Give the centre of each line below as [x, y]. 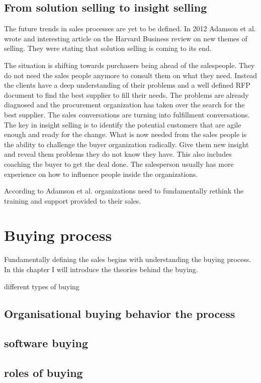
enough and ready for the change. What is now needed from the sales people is [125, 134]
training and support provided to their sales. [73, 200]
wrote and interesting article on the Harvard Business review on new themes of [126, 38]
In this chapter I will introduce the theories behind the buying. [101, 269]
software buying [46, 343]
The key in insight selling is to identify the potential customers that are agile [123, 124]
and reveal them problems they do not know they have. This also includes [118, 154]
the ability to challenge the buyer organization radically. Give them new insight [126, 144]
